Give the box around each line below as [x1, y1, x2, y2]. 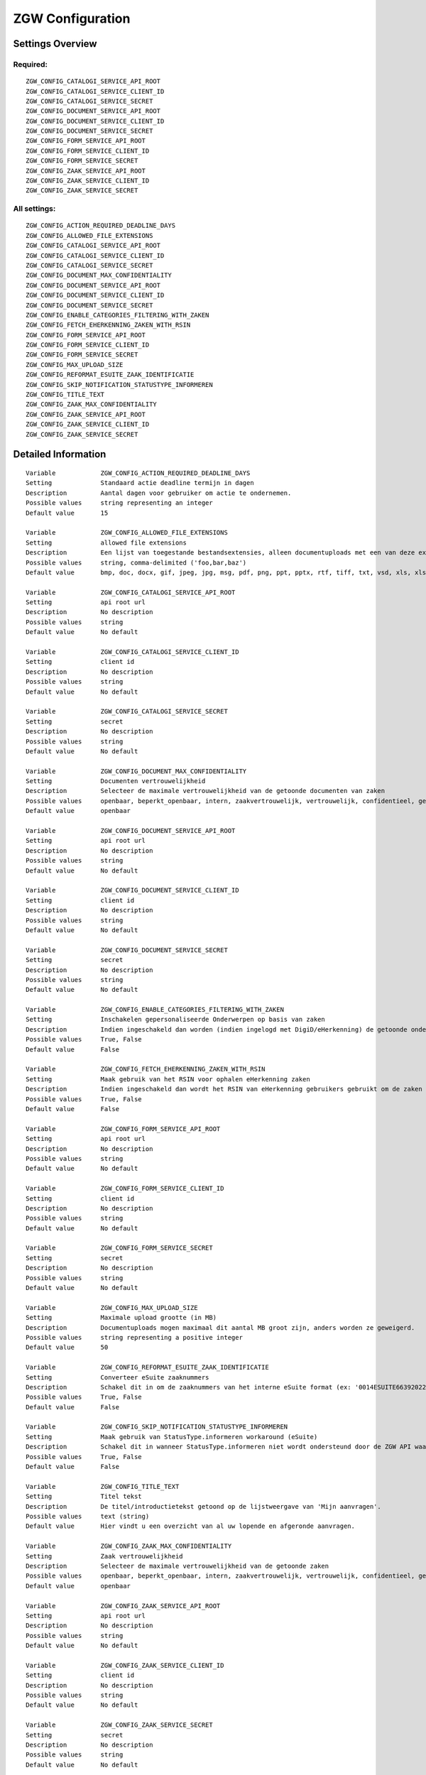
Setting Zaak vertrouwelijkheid [26, 1552, 184, 1560]
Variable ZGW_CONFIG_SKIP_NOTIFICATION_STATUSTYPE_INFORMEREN [26, 1423, 288, 1431]
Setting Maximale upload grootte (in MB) [26, 1313, 217, 1322]
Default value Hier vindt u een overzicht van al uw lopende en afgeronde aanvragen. [26, 1522, 355, 1530]
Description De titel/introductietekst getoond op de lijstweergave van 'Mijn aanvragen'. [26, 1502, 381, 1510]
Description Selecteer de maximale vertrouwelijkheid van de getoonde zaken [26, 1562, 329, 1570]
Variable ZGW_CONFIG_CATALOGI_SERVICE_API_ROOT [26, 588, 236, 596]
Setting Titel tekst [26, 1492, 142, 1501]
